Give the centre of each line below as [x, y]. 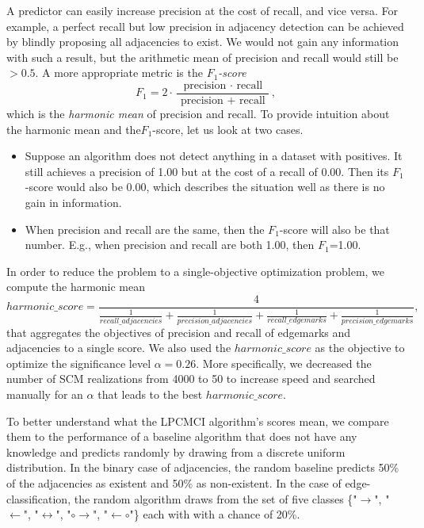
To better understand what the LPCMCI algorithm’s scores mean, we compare [198, 421]
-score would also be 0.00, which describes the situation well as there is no [205, 187]
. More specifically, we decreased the [284, 363]
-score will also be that [334, 229]
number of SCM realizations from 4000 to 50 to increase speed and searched [191, 379]
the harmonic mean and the [74, 129]
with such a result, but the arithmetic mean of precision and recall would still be [202, 57]
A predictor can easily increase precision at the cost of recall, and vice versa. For [202, 10]
